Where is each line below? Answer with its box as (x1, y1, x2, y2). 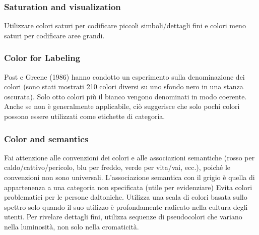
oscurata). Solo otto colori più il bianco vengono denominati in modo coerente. (4, 91, 247, 101)
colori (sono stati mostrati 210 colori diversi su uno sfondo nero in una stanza (4, 81, 243, 92)
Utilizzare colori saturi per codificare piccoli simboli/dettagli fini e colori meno (4, 20, 246, 31)
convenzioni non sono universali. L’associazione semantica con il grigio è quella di (4, 172, 255, 182)
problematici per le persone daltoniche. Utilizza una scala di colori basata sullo (4, 192, 247, 202)
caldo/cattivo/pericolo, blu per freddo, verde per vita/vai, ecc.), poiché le (4, 162, 230, 172)
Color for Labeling (4, 51, 81, 64)
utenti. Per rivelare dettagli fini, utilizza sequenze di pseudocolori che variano (4, 211, 242, 222)
